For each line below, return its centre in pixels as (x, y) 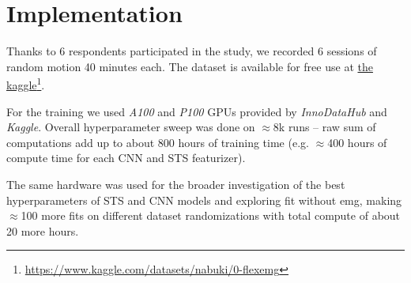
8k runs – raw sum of (324, 127)
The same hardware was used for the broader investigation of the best (176, 184)
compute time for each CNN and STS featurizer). (126, 158)
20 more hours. (43, 230)
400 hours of (357, 142)
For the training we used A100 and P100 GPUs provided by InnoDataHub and (197, 111)
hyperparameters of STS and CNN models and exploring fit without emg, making (204, 200)
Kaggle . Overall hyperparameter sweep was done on (131, 127)
